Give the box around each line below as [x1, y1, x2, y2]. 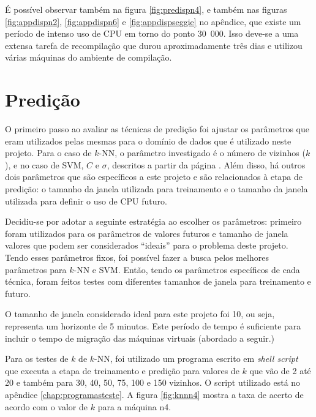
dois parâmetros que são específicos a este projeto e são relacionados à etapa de [5, 170, 303, 183]
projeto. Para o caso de [5, 146, 92, 159]
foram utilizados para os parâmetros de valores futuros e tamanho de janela [5, 227, 288, 239]
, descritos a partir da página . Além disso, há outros [107, 158, 306, 171]
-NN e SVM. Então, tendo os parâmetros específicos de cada [73, 263, 300, 276]
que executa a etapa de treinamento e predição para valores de [5, 364, 239, 377]
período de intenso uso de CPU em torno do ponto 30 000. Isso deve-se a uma [5, 27, 299, 40]
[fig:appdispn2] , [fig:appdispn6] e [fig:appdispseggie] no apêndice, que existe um [5, 15, 301, 28]
